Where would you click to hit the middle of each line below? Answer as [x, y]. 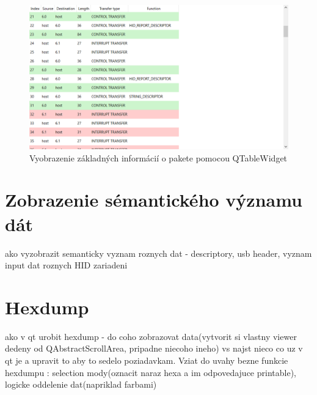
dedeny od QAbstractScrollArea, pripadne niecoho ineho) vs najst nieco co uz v [154, 348]
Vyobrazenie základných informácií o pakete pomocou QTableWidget [158, 157]
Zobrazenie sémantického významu [154, 200]
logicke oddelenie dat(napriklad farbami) [81, 384]
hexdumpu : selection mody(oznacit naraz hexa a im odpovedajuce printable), [151, 372]
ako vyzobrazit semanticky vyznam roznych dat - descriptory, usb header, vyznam [158, 253]
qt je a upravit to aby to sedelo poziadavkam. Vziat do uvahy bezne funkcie [147, 360]
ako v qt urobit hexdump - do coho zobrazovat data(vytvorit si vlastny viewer [151, 336]
